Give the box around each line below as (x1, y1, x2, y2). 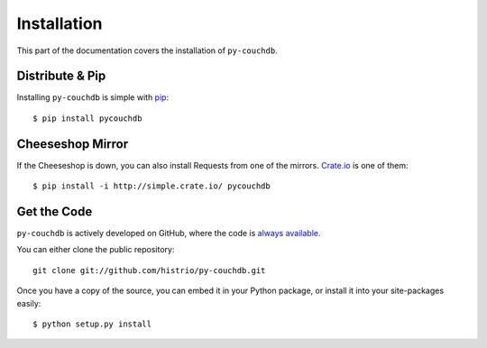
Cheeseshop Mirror (16, 136, 129, 151)
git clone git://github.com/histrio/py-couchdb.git (32, 265, 266, 275)
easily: (16, 298, 41, 308)
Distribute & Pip (16, 69, 106, 84)
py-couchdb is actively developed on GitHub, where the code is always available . (16, 228, 321, 239)
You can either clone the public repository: (16, 244, 175, 255)
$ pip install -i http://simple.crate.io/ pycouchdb (32, 181, 271, 191)
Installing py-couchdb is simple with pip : (16, 92, 170, 103)
